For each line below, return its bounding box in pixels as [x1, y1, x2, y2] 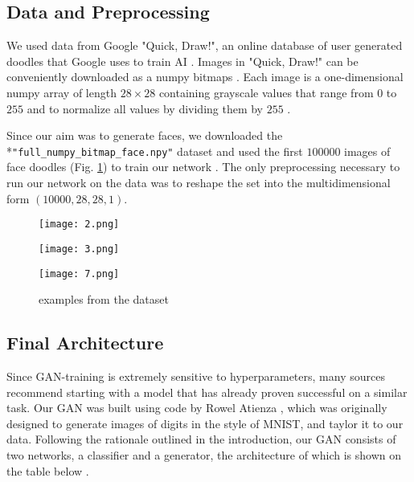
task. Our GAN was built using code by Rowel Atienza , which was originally [6, 399, 387, 416]
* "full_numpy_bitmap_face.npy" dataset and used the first [6, 142, 303, 159]
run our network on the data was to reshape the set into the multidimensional [6, 174, 391, 191]
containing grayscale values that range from [158, 84, 374, 100]
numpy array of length [6, 84, 117, 100]
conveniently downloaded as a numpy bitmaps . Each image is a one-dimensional [6, 68, 404, 85]
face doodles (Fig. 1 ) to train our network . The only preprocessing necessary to [6, 158, 400, 175]
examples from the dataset [39, 291, 169, 308]
